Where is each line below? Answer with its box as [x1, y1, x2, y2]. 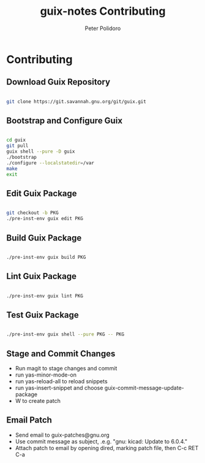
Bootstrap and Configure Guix [6, 115, 123, 126]
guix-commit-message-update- [104, 385, 185, 391]
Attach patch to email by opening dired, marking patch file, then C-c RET [15, 444, 199, 451]
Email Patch [6, 415, 52, 426]
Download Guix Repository [6, 77, 111, 87]
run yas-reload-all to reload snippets [15, 378, 108, 385]
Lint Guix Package [6, 271, 77, 281]
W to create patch [15, 397, 61, 404]
